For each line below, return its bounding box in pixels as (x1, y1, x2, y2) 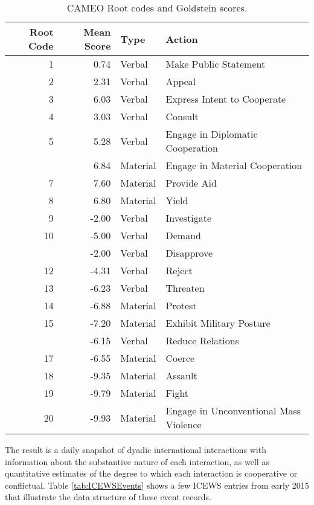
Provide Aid (165, 176, 217, 190)
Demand (165, 228, 201, 242)
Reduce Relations (165, 333, 239, 347)
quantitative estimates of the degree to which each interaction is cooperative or (5, 467, 298, 480)
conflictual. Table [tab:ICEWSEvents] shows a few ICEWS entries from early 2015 (5, 478, 309, 491)
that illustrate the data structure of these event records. (5, 491, 211, 503)
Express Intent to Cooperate (165, 92, 286, 106)
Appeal (165, 74, 196, 88)
